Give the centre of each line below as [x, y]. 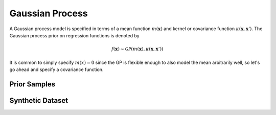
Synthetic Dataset [39, 100]
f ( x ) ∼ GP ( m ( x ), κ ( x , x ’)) [137, 49]
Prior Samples [32, 84]
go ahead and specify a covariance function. [56, 70]
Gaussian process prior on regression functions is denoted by [75, 35]
